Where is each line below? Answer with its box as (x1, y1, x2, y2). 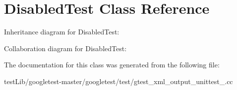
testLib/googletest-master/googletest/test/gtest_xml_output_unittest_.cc (4, 76, 233, 86)
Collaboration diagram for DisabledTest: (4, 43, 127, 53)
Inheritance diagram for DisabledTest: (4, 27, 119, 37)
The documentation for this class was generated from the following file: (4, 60, 220, 70)
